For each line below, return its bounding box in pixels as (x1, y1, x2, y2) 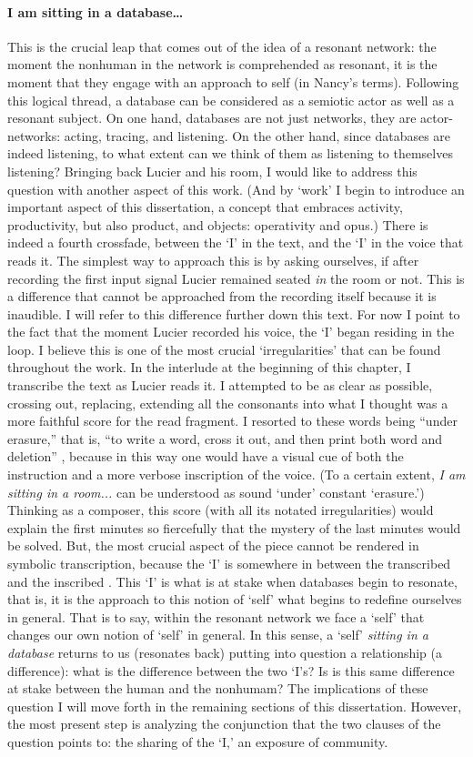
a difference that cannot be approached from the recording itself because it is (7, 287, 437, 306)
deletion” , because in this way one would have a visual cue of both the (7, 447, 404, 466)
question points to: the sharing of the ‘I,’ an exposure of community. (7, 732, 388, 751)
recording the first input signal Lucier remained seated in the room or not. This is (7, 268, 465, 288)
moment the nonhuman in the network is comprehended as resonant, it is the (7, 55, 438, 74)
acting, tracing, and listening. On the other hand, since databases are (64, 126, 451, 145)
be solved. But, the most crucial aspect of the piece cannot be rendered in (7, 536, 419, 555)
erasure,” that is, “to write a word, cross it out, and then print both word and (7, 429, 443, 448)
